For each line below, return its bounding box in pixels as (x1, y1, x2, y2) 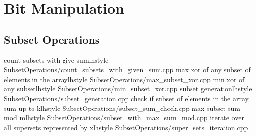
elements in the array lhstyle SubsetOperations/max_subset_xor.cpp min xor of (4, 74, 245, 84)
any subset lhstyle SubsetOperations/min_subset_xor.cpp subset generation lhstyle (4, 83, 252, 94)
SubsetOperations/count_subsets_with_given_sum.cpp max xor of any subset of (4, 64, 251, 75)
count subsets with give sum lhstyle (4, 54, 109, 65)
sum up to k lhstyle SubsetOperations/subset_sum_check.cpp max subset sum (4, 103, 240, 113)
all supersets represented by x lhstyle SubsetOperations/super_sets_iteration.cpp (4, 122, 248, 132)
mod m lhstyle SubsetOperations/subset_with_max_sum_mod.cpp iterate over (4, 112, 244, 123)
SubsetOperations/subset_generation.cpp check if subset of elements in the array (4, 93, 249, 103)
